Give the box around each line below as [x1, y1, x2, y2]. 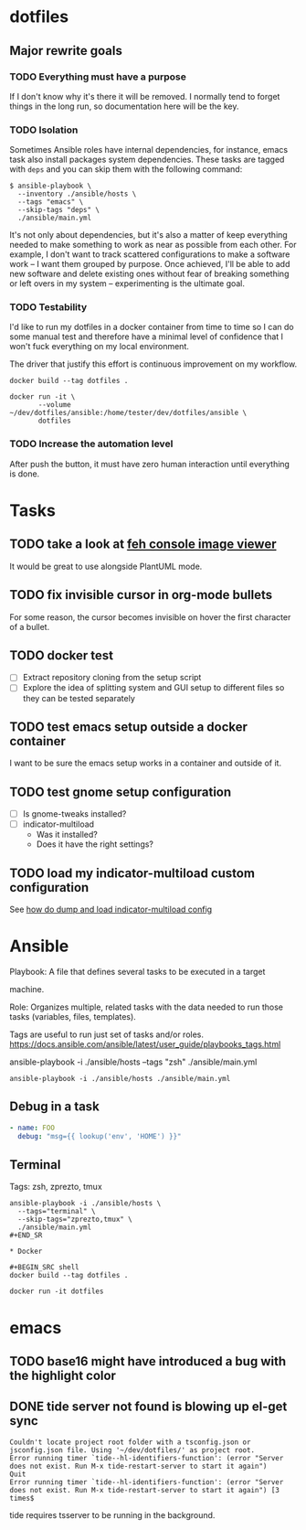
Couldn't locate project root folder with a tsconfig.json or [9, 1438, 251, 1447]
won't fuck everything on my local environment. [9, 341, 189, 352]
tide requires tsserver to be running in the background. [9, 1509, 216, 1520]
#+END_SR [9, 1231, 43, 1240]
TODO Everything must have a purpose [9, 70, 187, 83]
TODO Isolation [9, 123, 79, 136]
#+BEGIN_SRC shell [9, 1263, 79, 1272]
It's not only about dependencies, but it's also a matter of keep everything [9, 230, 288, 241]
